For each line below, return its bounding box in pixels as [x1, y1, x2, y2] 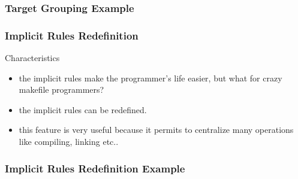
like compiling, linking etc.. [19, 135, 119, 148]
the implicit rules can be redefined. [19, 103, 147, 116]
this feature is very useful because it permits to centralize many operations [19, 123, 294, 136]
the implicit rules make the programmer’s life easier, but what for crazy [19, 71, 282, 84]
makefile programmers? [19, 83, 104, 96]
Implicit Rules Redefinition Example [5, 160, 185, 175]
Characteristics [5, 51, 60, 64]
